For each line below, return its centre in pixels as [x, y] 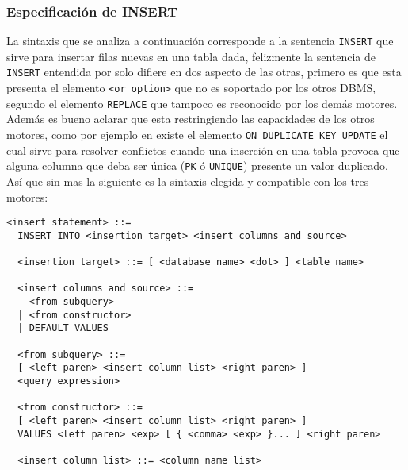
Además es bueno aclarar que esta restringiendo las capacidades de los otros [191, 119]
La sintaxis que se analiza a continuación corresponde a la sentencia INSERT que [200, 41]
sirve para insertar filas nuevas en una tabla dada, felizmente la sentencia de [191, 56]
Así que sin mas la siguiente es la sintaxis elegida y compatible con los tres [188, 181]
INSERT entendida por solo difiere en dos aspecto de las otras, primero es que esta [204, 72]
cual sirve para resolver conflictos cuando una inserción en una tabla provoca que [203, 150]
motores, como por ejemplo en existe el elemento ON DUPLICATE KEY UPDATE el [197, 135]
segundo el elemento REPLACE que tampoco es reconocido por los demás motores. [202, 103]
